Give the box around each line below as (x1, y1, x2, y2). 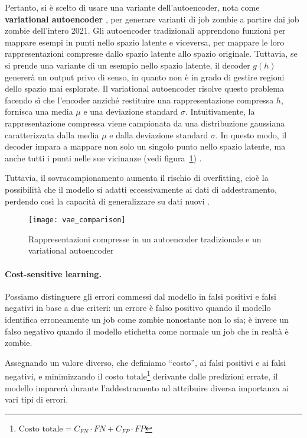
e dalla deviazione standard (109, 128, 208, 141)
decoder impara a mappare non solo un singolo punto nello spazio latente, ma (5, 140, 286, 153)
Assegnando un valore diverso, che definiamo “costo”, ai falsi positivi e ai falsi (5, 356, 286, 368)
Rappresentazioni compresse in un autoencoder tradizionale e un (28, 232, 262, 245)
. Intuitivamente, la (185, 105, 255, 118)
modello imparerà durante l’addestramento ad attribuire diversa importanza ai (5, 381, 289, 394)
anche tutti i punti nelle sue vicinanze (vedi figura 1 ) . (5, 151, 202, 164)
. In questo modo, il (215, 128, 287, 141)
